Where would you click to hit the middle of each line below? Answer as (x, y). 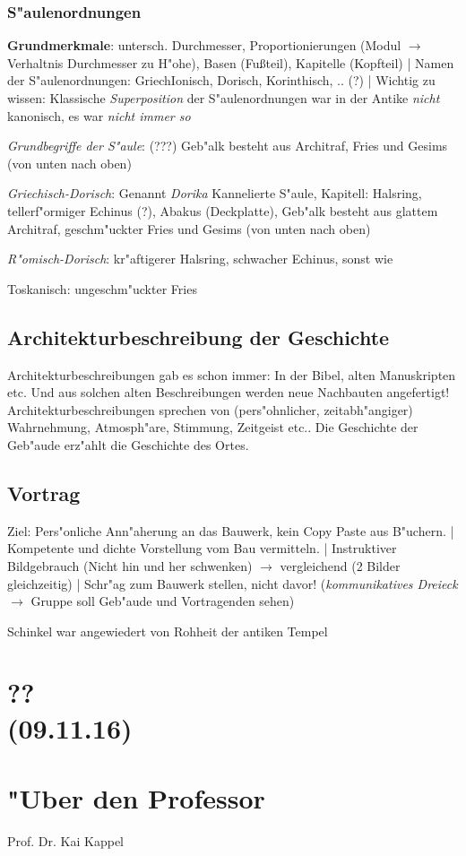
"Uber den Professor (136, 798)
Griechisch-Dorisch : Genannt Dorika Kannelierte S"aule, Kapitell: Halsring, (215, 193)
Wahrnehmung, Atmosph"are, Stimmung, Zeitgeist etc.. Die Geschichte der (213, 427)
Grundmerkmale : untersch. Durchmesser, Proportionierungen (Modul (204, 45)
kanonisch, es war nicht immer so (99, 115)
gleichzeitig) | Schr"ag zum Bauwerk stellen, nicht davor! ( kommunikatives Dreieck (233, 583)
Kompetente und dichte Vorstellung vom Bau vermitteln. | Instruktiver (202, 548)
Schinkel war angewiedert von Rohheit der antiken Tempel (168, 631)
